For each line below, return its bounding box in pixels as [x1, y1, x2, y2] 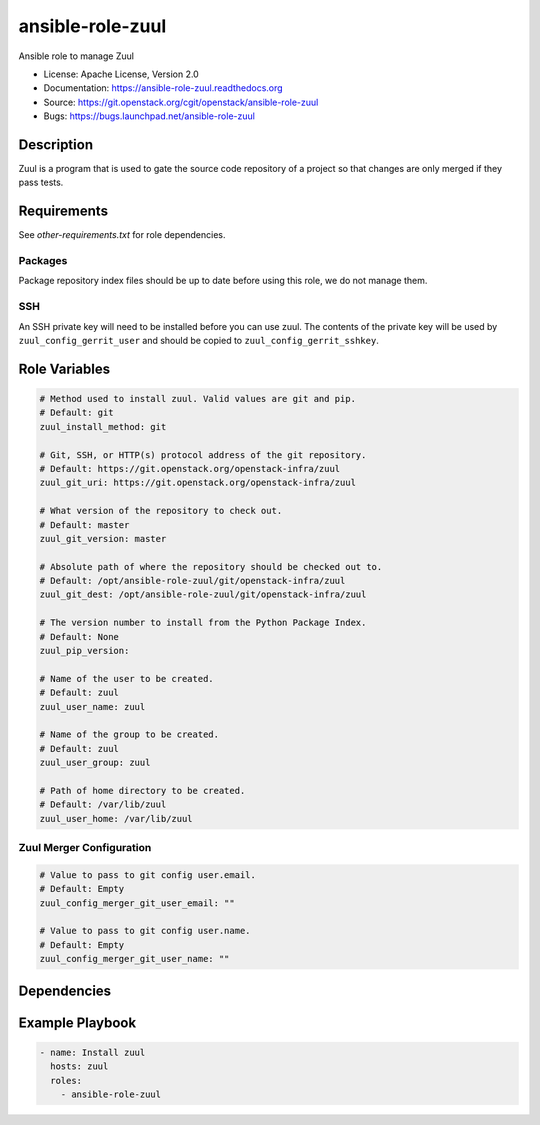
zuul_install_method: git [39, 421, 167, 432]
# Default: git [39, 407, 114, 419]
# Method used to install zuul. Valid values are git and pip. [39, 393, 357, 404]
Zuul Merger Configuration [18, 841, 152, 855]
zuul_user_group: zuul [39, 757, 151, 769]
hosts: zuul [50, 1061, 109, 1072]
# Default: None [39, 631, 120, 642]
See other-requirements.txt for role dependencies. [18, 229, 226, 241]
